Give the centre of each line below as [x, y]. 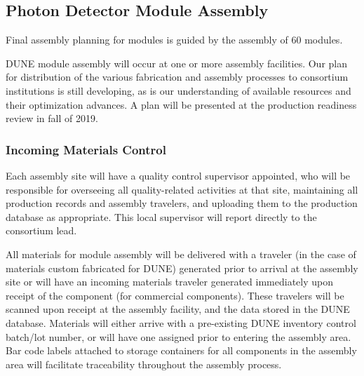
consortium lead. [41, 230]
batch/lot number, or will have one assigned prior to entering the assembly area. [178, 336]
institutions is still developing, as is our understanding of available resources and [178, 90]
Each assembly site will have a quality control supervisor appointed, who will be [178, 175]
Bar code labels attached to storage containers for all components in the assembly [181, 350]
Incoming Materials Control [86, 149]
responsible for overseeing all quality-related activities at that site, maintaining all [182, 189]
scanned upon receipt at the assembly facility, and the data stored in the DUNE [178, 309]
